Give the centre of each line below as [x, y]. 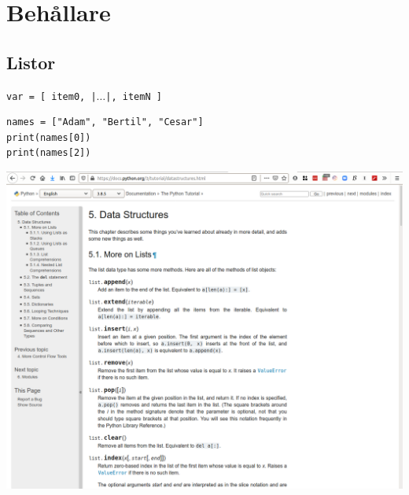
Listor [31, 62]
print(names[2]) [49, 153]
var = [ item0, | [52, 96]
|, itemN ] [134, 96]
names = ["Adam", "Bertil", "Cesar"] [105, 122]
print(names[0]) [49, 137]
